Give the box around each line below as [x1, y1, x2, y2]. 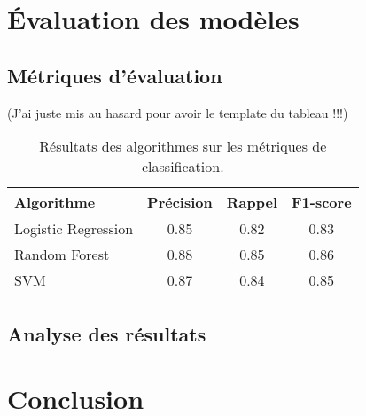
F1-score [292, 192, 352, 213]
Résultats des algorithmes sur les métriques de [39, 136, 327, 157]
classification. [141, 156, 224, 177]
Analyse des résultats [7, 319, 206, 347]
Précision [147, 192, 213, 213]
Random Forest [14, 244, 110, 265]
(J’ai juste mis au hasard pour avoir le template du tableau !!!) [7, 103, 348, 122]
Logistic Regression [14, 218, 134, 239]
